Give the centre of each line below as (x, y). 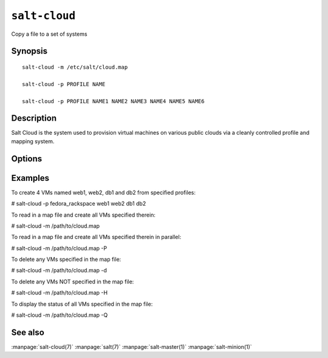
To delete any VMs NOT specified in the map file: (73, 282)
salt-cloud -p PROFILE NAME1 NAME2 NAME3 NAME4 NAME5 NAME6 (113, 101)
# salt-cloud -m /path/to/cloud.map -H (60, 293)
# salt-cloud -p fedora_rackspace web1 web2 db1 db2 (79, 204)
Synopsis (29, 51)
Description (34, 118)
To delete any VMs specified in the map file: (66, 259)
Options (27, 159)
